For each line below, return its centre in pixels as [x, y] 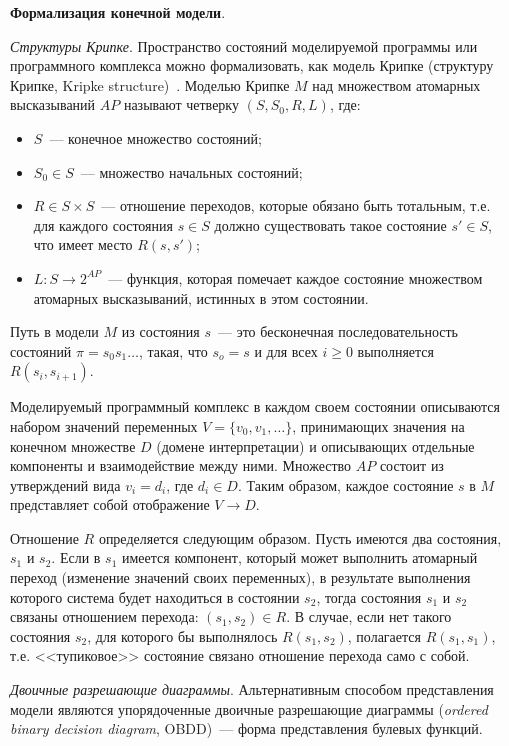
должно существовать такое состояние [330, 224]
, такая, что [173, 350]
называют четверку [181, 104]
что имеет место [83, 244]
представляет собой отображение [110, 504]
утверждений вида [65, 484]
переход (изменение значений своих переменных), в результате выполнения [240, 577]
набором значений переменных [104, 425]
